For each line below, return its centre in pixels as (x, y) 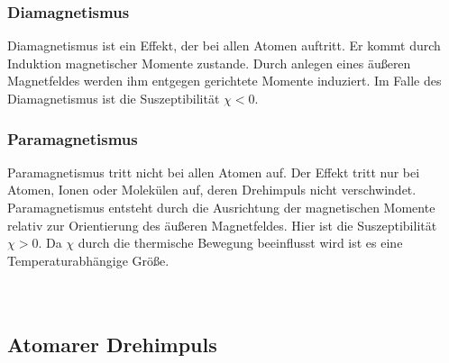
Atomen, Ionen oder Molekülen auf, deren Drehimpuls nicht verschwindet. (212, 190)
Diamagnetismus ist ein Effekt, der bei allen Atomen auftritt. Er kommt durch (224, 45)
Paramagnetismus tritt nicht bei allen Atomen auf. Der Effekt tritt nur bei (214, 172)
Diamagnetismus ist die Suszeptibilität (114, 98)
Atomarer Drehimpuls (112, 344)
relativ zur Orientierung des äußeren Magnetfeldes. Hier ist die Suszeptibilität (222, 225)
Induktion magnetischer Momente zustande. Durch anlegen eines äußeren (209, 63)
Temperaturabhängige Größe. (88, 260)
